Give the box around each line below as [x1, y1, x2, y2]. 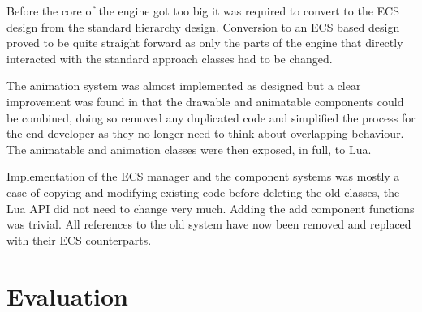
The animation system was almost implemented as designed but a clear [6, 77, 361, 94]
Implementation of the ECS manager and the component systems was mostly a [6, 168, 400, 185]
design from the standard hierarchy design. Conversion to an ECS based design [6, 18, 400, 35]
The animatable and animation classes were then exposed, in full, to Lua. [6, 140, 372, 157]
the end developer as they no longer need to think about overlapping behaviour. [6, 125, 404, 142]
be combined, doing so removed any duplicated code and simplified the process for [6, 109, 416, 126]
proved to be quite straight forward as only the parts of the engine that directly [6, 34, 403, 51]
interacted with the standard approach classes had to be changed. [6, 49, 333, 66]
